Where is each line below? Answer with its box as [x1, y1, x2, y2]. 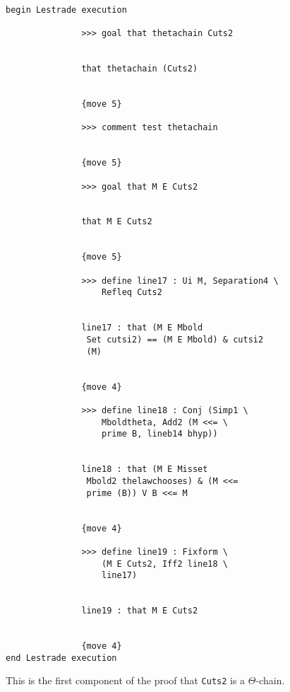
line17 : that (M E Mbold [81, 323, 203, 333]
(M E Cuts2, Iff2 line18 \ [102, 558, 229, 569]
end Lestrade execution [6, 652, 117, 663]
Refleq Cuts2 [102, 287, 162, 298]
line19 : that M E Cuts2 [81, 606, 198, 616]
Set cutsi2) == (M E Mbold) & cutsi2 [86, 335, 264, 345]
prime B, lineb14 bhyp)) [102, 429, 218, 439]
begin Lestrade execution [6, 4, 127, 15]
